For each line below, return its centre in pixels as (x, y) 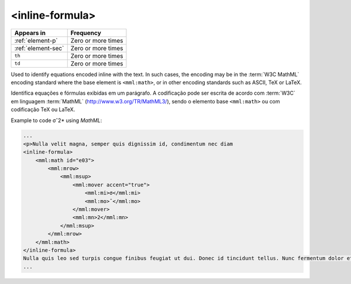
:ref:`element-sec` (39, 48)
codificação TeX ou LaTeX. (43, 110)
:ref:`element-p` (36, 40)
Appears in (30, 33)
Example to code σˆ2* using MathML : (56, 120)
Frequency (86, 33)
